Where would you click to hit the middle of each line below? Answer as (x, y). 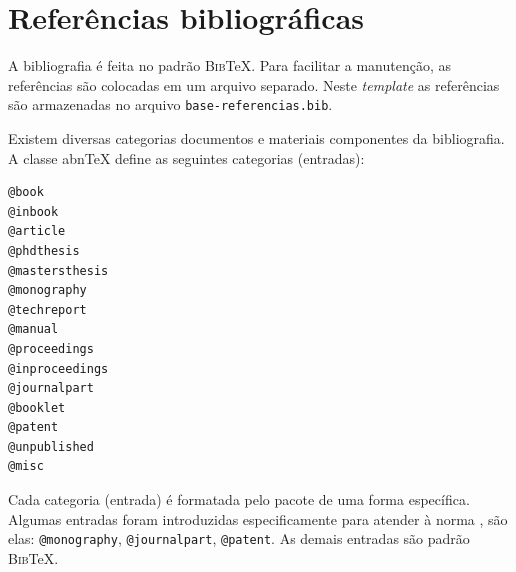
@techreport (47, 309)
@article (37, 231)
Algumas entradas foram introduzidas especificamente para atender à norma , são (258, 518)
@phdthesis (44, 250)
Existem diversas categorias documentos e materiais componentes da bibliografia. (256, 137)
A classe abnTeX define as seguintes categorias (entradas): (186, 157)
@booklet (37, 407)
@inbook (33, 211)
